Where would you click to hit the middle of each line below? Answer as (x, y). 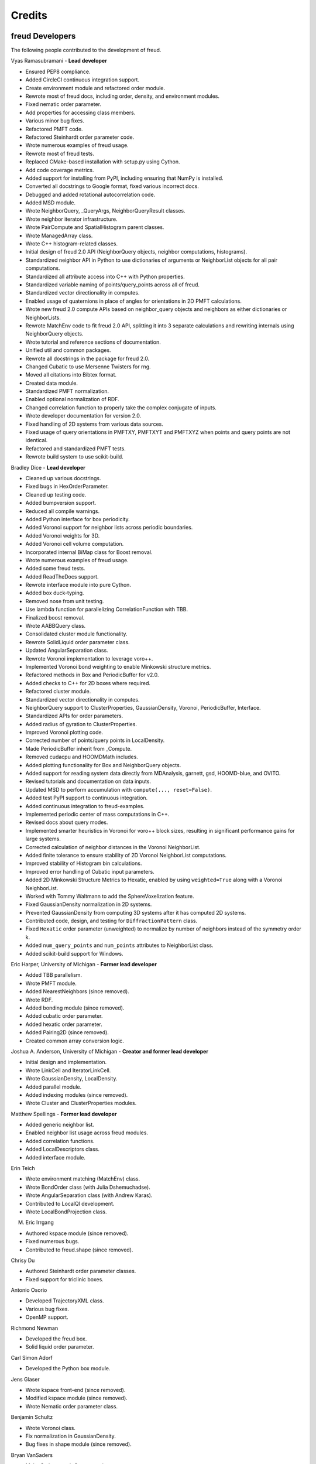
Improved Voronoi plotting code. (64, 733)
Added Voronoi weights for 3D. (63, 535)
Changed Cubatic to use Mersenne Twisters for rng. (88, 367)
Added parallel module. (54, 1087)
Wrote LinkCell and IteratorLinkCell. (68, 1070)
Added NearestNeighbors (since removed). (78, 991)
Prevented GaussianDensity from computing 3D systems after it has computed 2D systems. (136, 912)
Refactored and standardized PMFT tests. (75, 449)
